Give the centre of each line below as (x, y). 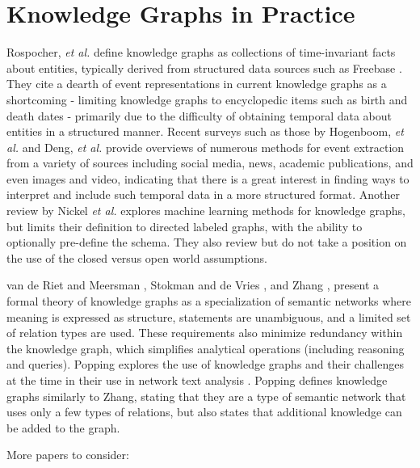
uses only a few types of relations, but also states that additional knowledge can (204, 412)
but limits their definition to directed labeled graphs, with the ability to (185, 226)
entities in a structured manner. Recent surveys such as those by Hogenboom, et (205, 131)
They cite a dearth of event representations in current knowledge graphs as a (197, 84)
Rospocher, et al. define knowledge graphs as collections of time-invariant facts (201, 52)
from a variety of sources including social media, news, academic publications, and (210, 163)
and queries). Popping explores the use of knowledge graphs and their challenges (205, 364)
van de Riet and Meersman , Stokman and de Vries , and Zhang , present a (193, 285)
